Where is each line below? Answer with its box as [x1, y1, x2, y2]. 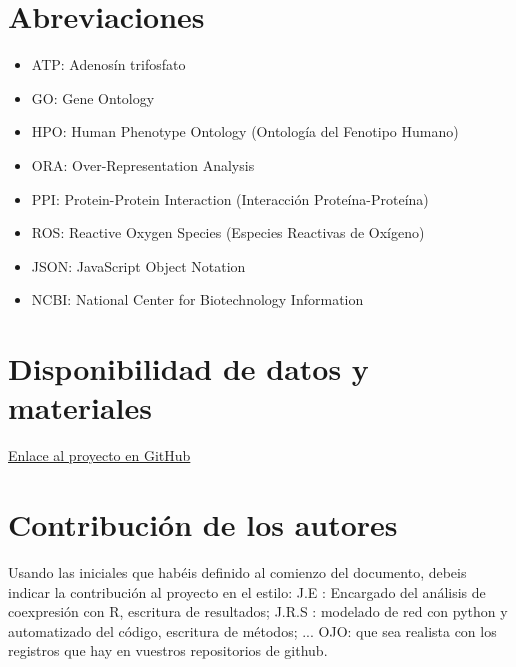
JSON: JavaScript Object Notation [31, 255, 246, 276]
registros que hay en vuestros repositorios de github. [8, 640, 328, 661]
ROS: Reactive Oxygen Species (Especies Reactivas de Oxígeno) [31, 222, 425, 243]
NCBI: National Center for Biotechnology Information [31, 289, 364, 310]
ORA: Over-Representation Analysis [31, 154, 255, 175]
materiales [8, 387, 153, 428]
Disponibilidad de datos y [8, 348, 369, 389]
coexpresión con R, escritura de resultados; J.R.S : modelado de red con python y [8, 601, 508, 622]
